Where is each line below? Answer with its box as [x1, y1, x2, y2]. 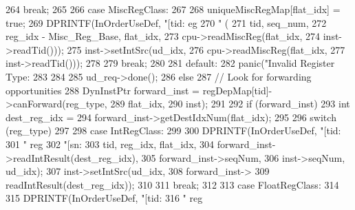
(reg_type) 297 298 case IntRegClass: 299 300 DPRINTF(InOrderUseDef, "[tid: [6, 123, 341, 138]
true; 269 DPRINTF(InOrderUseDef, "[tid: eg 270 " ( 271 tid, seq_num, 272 [6, 15, 327, 30]
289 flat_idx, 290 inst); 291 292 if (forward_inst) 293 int [110, 96, 350, 111]
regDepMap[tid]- [202, 83, 272, 97]
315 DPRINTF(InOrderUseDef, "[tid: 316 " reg [6, 191, 203, 205]
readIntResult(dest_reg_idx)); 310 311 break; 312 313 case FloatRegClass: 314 [6, 177, 339, 191]
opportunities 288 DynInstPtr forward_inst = [6, 83, 200, 97]
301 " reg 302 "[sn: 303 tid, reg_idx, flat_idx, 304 [6, 136, 215, 151]
